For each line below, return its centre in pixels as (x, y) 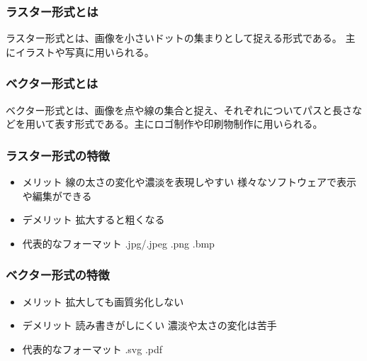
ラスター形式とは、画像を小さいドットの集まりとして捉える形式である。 (174, 38)
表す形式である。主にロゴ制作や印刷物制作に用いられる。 (189, 124)
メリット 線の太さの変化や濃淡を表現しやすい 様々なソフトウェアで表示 (189, 182)
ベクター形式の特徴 (58, 275)
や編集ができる (57, 195)
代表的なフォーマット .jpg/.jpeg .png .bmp (118, 243)
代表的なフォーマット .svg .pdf (92, 349)
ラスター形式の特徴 (58, 155)
